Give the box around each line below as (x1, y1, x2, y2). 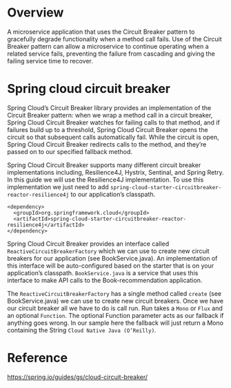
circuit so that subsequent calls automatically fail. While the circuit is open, (7, 133, 219, 141)
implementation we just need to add (7, 182, 109, 191)
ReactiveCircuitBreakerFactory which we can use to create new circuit (7, 246, 210, 255)
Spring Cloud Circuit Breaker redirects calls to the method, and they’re (7, 140, 207, 149)
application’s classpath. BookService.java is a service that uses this (7, 268, 199, 277)
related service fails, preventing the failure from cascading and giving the (7, 50, 215, 58)
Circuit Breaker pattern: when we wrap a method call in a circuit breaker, (7, 111, 213, 119)
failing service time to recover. (7, 56, 93, 65)
